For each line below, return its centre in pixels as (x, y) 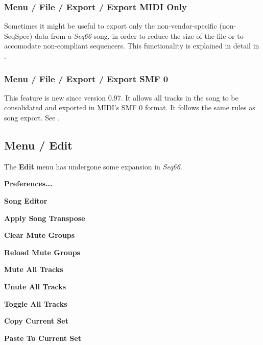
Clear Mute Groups (40, 235)
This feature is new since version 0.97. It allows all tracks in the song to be (121, 97)
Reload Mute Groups (42, 252)
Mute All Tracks (34, 269)
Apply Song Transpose (45, 218)
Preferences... (28, 183)
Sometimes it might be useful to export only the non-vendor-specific (111, 26)
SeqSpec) (18, 35)
